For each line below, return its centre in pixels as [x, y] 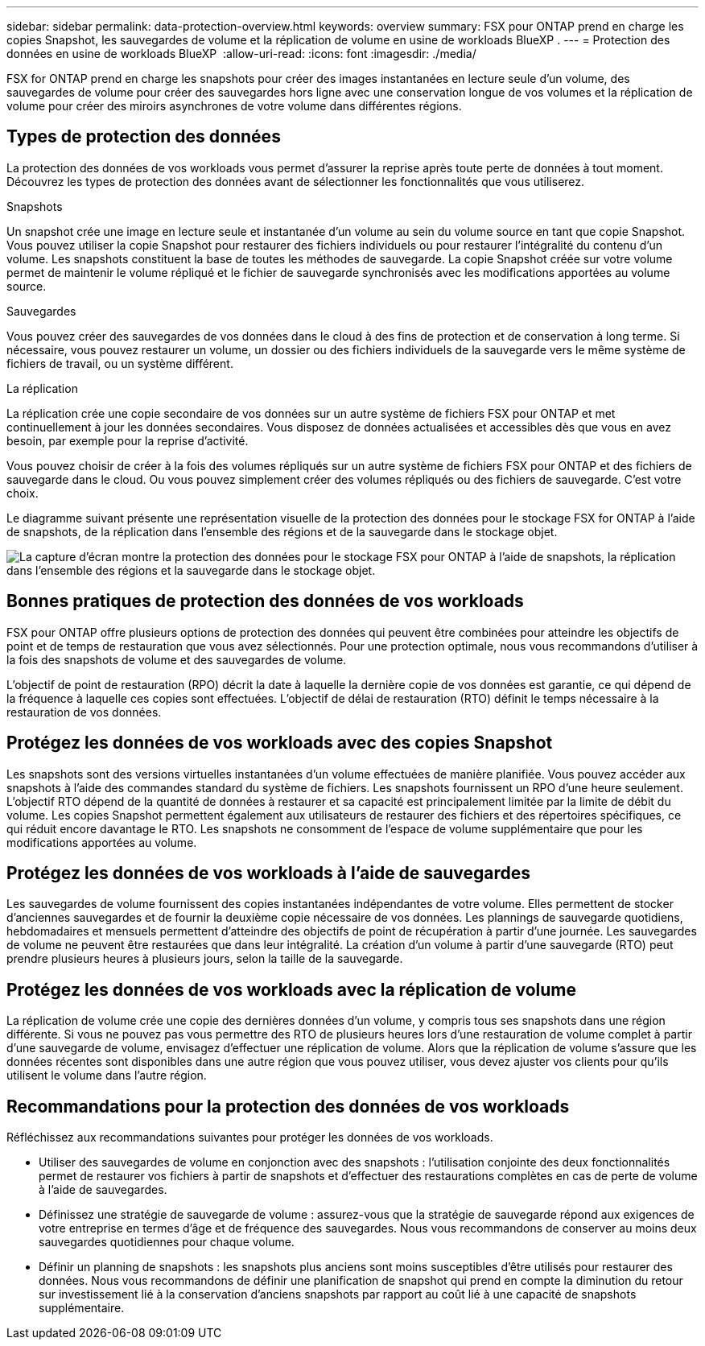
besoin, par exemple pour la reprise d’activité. [128, 440]
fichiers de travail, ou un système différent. [120, 363]
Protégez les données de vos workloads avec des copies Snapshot [280, 743]
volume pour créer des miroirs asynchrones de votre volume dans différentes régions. [234, 106]
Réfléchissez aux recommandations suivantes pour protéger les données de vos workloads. [250, 1137]
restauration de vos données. [84, 712]
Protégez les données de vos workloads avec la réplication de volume [292, 989]
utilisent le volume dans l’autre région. [107, 1076]
